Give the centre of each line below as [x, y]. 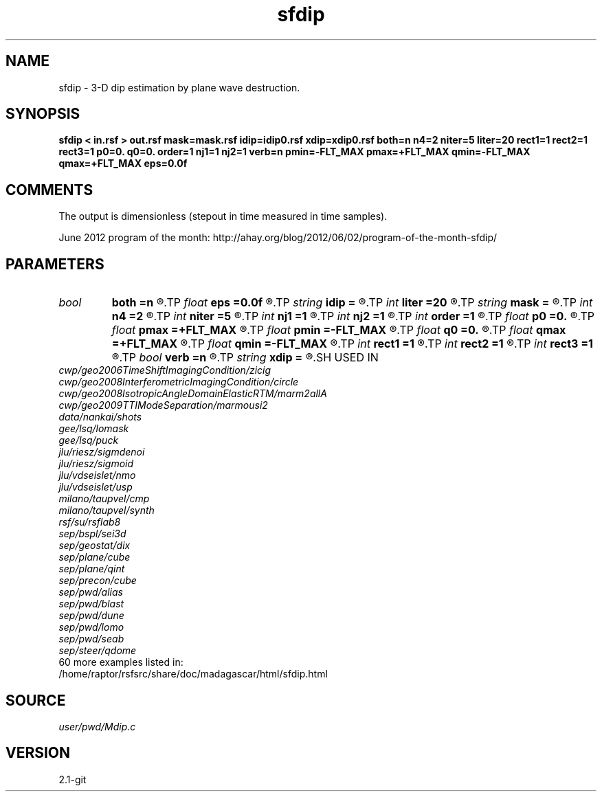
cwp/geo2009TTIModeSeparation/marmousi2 [163, 405]
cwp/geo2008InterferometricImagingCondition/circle [179, 382]
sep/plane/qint [92, 569]
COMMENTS [49, 190]
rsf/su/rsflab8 [90, 522]
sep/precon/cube [98, 581]
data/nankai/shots [100, 417]
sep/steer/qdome [98, 651]
